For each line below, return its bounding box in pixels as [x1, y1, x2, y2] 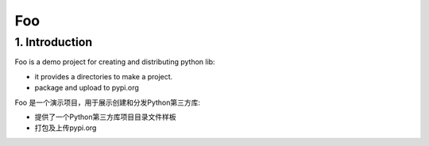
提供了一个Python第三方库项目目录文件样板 [34, 112, 176, 121]
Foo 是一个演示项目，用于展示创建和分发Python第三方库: [14, 98, 201, 107]
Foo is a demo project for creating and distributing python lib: [14, 57, 215, 67]
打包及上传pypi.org [34, 123, 97, 133]
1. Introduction [14, 35, 93, 49]
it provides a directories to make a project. [34, 71, 173, 81]
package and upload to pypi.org [34, 83, 139, 93]
